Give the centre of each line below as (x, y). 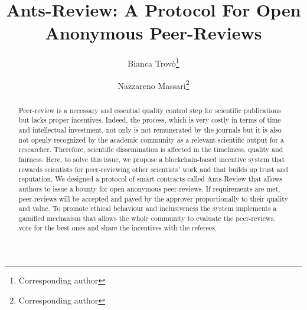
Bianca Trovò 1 (153, 62)
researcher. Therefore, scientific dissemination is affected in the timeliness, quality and (151, 149)
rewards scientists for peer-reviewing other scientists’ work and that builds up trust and (153, 169)
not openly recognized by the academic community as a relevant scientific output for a (151, 139)
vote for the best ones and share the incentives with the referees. (118, 228)
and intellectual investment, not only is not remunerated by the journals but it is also (150, 129)
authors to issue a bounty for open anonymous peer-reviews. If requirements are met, (149, 188)
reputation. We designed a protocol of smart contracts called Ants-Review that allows (150, 179)
